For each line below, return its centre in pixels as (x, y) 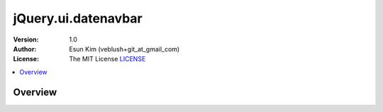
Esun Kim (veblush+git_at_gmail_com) (124, 49)
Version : (26, 39)
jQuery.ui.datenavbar (78, 18)
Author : (25, 49)
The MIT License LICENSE (107, 59)
